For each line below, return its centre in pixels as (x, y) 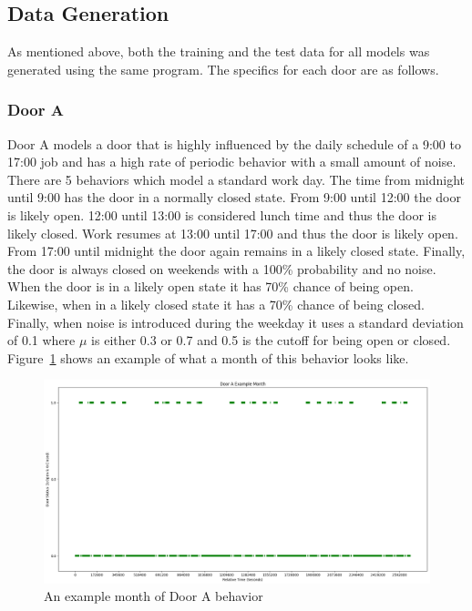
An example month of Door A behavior (154, 596)
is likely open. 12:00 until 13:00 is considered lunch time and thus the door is (222, 214)
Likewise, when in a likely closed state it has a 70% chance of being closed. (216, 304)
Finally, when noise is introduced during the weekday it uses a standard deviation (236, 322)
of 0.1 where (41, 340)
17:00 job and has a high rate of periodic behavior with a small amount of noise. (232, 162)
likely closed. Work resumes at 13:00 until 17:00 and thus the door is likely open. (233, 233)
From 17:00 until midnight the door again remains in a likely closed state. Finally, (236, 251)
